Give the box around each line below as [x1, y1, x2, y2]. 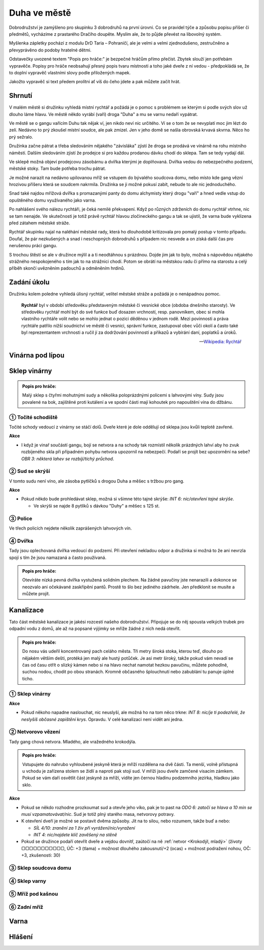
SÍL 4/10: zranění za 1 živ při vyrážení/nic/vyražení [33, 825, 135, 831]
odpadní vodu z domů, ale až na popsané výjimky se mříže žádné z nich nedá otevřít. [9, 626, 181, 631]
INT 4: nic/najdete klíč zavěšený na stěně [33, 832, 117, 838]
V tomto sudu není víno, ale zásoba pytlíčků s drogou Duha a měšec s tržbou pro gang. [9, 478, 184, 484]
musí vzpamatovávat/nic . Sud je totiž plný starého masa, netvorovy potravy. [21, 811, 175, 817]
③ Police [9, 515, 33, 522]
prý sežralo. [9, 134, 33, 139]
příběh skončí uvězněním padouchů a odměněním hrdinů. [9, 265, 125, 271]
